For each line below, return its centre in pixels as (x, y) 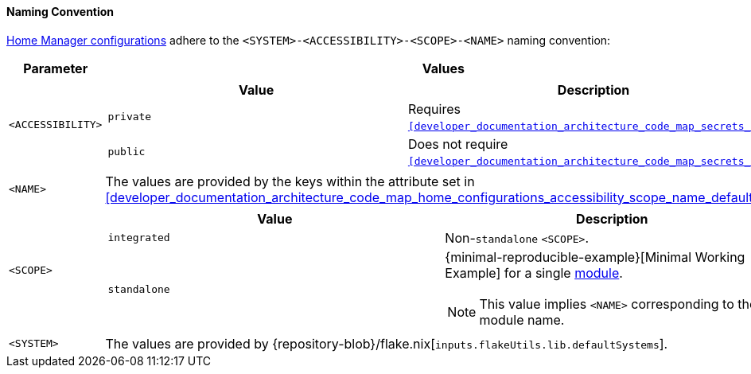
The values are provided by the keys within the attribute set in (290, 181)
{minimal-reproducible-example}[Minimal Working (595, 257)
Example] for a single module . (534, 273)
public (126, 152)
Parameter (56, 68)
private (130, 117)
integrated (139, 238)
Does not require (458, 144)
